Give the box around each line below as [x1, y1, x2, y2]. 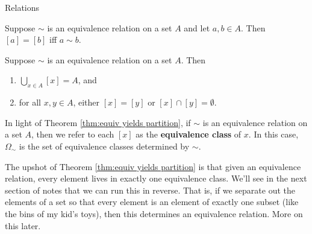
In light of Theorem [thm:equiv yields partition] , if [5, 116, 191, 128]
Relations [5, 1, 40, 13]
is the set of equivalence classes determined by [19, 139, 190, 152]
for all [19, 96, 42, 109]
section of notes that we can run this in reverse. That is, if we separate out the [5, 183, 296, 196]
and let [184, 21, 210, 34]
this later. [5, 219, 41, 232]
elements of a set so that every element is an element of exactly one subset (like [5, 195, 299, 208]
